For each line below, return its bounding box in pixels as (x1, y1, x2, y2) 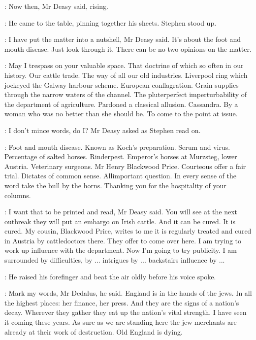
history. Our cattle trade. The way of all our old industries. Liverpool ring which (4, 69, 248, 80)
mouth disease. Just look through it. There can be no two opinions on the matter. (4, 43, 252, 54)
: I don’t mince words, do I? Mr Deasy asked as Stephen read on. (4, 125, 201, 135)
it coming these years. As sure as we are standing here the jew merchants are (4, 317, 237, 327)
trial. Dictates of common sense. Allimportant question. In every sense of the (4, 170, 236, 181)
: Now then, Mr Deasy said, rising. (4, 1, 108, 11)
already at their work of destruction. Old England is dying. (4, 326, 183, 337)
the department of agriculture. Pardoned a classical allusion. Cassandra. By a (4, 99, 238, 109)
